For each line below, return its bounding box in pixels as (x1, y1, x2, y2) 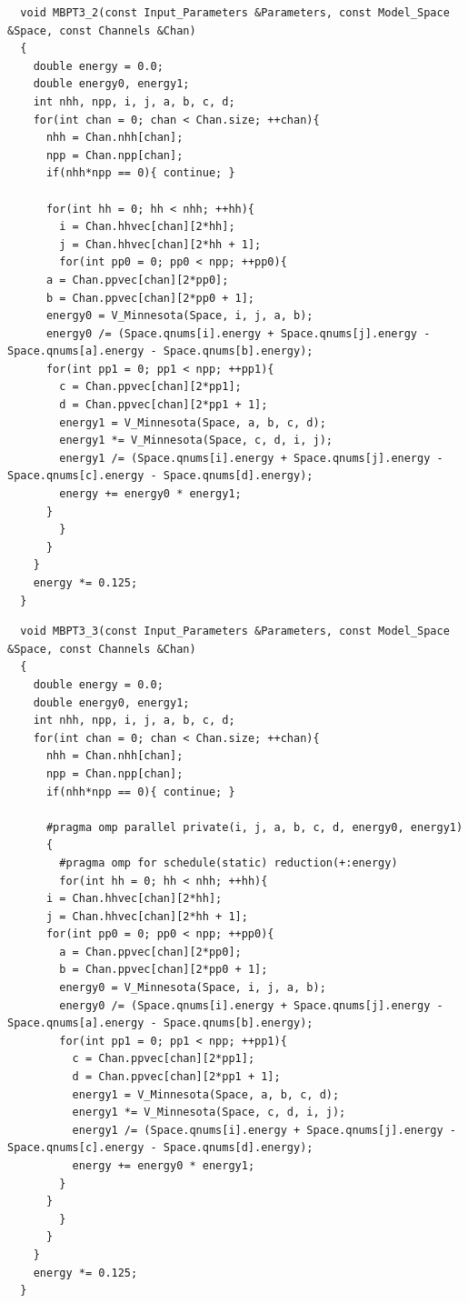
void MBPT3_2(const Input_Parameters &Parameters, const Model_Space (20, 6, 450, 19)
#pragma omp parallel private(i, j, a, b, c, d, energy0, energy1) (45, 820, 463, 834)
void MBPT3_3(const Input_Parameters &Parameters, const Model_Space (20, 625, 450, 638)
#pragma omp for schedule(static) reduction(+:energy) (59, 856, 398, 869)
